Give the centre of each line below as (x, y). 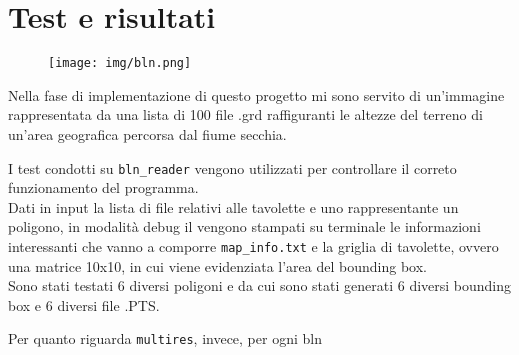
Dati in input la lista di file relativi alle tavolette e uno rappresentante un (233, 206)
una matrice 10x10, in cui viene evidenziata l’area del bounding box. (217, 265)
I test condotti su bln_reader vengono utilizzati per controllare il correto (232, 167)
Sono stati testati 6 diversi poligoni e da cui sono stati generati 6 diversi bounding (260, 285)
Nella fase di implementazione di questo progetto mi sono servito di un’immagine (256, 94)
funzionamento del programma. (103, 187)
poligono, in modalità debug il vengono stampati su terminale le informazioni (244, 226)
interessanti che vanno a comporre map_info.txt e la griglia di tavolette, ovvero (253, 246)
